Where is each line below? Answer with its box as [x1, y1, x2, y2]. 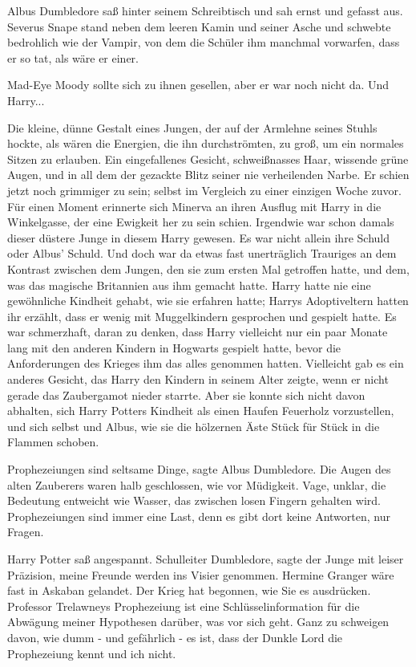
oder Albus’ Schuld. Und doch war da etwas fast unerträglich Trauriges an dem [7, 245, 397, 262]
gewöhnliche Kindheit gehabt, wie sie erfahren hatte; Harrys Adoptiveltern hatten [7, 292, 409, 309]
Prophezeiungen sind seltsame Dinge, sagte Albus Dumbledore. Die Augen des [7, 461, 391, 478]
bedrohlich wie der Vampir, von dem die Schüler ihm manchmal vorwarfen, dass [7, 34, 400, 51]
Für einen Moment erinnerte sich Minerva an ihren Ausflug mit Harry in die [7, 197, 382, 214]
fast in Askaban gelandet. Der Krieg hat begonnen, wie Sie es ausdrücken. [7, 582, 371, 599]
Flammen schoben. [7, 433, 99, 450]
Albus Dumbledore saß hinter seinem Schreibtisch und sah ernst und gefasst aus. [7, 2, 403, 18]
